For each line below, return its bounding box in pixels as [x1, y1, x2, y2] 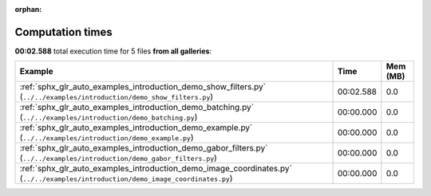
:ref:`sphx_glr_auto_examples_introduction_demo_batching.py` [19, 102, 255, 113]
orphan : [14, 5, 42, 14]
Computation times [14, 25, 113, 39]
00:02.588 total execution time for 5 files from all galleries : [14, 46, 212, 56]
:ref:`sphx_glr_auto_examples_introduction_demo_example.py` [19, 122, 253, 133]
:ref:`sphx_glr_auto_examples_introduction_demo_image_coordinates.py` [19, 163, 293, 174]
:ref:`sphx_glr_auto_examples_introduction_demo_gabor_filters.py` [19, 143, 268, 154]
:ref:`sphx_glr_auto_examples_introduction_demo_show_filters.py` [19, 81, 267, 92]
